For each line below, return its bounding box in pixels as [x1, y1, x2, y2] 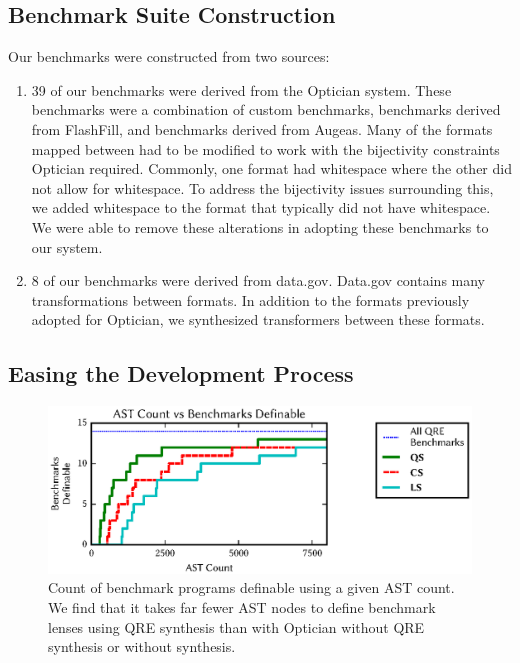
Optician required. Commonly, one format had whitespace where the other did [31, 158, 512, 179]
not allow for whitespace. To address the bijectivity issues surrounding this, [31, 177, 494, 198]
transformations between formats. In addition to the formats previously [31, 289, 470, 310]
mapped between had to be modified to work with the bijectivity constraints [31, 138, 500, 159]
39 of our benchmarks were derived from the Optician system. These [31, 79, 452, 100]
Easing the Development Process [8, 358, 354, 389]
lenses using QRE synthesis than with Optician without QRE [48, 616, 425, 637]
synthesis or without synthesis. [48, 636, 236, 657]
